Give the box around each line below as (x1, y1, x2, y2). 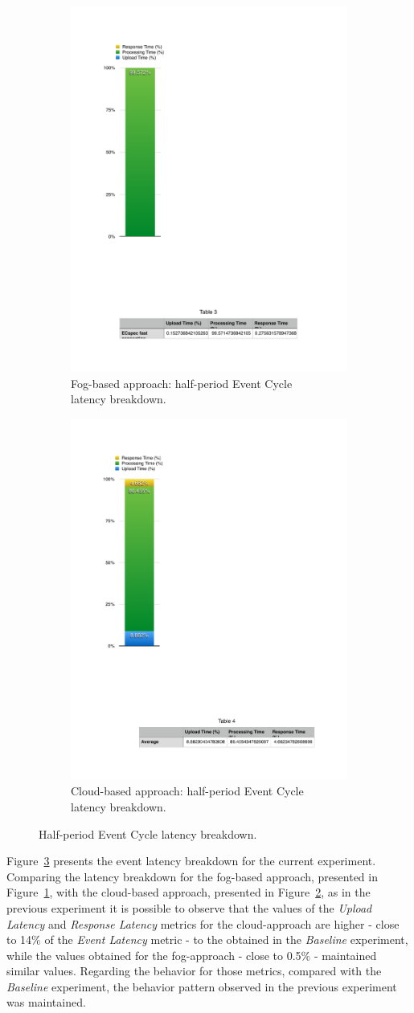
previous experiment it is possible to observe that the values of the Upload (6, 899, 372, 916)
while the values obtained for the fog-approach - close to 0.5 (6, 946, 301, 963)
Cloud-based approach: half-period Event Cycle (71, 782, 304, 799)
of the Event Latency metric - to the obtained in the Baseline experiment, (44, 931, 408, 948)
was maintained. (6, 994, 86, 1011)
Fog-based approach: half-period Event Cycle (71, 374, 293, 391)
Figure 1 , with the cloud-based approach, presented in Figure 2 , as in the (6, 884, 371, 901)
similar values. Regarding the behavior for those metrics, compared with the (6, 962, 382, 979)
